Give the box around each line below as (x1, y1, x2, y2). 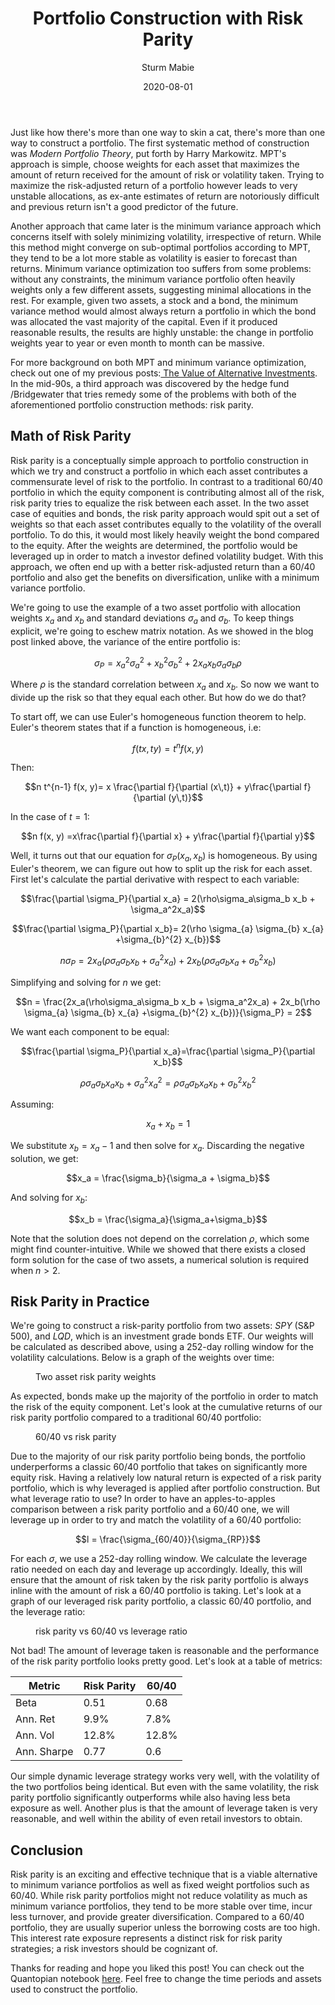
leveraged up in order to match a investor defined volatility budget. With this (10, 550, 324, 562)
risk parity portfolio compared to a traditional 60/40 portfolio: (10, 1412, 262, 1424)
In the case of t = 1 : (10, 811, 90, 823)
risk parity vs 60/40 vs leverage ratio (35, 1625, 188, 1637)
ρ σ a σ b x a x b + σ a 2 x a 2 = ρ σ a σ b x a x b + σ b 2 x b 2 (79, 1075, 257, 1091)
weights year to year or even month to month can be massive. (10, 337, 265, 349)
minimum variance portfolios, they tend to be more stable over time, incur (10, 1900, 313, 1912)
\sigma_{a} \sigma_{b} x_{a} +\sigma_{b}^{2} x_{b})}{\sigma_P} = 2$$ (24, 1006, 312, 1018)
